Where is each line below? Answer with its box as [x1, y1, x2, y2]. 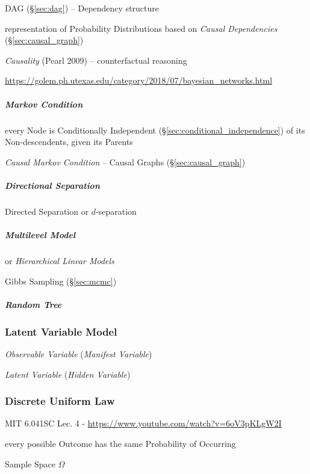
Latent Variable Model [5, 324, 117, 339]
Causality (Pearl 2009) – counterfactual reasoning [5, 54, 187, 66]
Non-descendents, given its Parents [5, 135, 133, 148]
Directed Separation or [5, 205, 89, 217]
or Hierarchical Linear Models [5, 254, 114, 267]
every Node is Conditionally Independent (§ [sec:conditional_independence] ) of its [5, 123, 305, 136]
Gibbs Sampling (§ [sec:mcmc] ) [5, 274, 117, 287]
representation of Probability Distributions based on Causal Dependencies [5, 22, 277, 34]
